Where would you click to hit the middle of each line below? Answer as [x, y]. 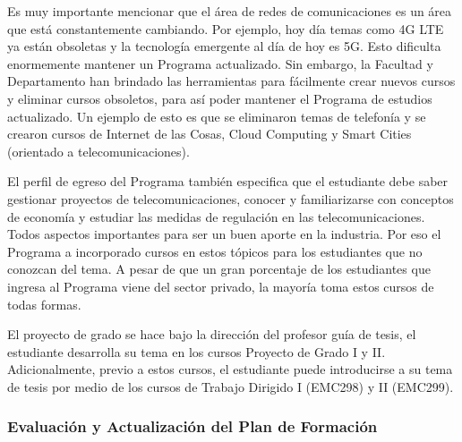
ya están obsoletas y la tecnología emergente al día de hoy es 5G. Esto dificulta [224, 46]
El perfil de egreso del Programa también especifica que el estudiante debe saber [228, 181]
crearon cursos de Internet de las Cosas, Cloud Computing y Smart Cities [210, 134]
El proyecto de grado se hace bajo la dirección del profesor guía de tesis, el [212, 334]
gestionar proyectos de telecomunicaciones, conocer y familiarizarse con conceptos [231, 198]
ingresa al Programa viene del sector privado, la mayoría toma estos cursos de [221, 286]
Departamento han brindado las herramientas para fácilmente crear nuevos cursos [231, 81]
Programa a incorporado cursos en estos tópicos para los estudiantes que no [215, 251]
